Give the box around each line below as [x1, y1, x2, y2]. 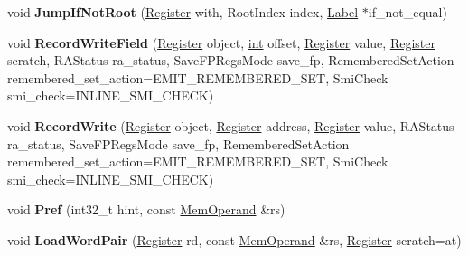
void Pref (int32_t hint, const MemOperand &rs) [7, 200, 285, 219]
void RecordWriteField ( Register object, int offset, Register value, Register [7, 33, 435, 52]
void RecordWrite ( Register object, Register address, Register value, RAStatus [7, 116, 454, 135]
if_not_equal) [368, 3, 447, 21]
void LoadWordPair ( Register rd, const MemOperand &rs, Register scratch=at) [7, 230, 462, 249]
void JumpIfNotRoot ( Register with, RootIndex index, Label [7, 3, 359, 21]
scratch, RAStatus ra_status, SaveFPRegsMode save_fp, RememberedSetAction [7, 51, 454, 70]
